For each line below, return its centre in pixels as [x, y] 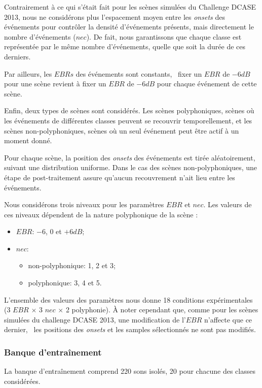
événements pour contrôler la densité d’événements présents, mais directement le [129, 27]
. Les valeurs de [228, 204]
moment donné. [28, 140]
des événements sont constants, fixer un [139, 73]
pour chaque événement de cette [207, 84]
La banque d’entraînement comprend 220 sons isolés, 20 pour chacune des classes [130, 371]
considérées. [22, 381]
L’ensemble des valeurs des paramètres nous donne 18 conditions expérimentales [128, 299]
